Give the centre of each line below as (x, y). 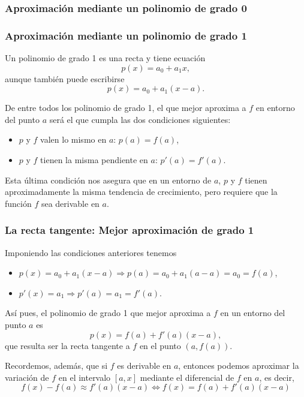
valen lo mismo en (73, 139)
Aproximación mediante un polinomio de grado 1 (126, 35)
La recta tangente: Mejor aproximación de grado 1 (130, 230)
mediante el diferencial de (187, 377)
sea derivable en (70, 203)
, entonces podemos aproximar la (239, 366)
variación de (27, 377)
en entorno (275, 108)
